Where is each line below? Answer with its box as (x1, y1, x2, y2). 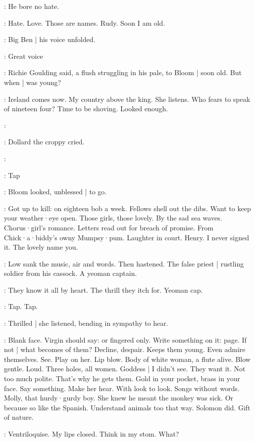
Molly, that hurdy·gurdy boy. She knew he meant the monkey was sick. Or (4, 393, 234, 403)
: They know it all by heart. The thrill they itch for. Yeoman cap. (4, 284, 203, 295)
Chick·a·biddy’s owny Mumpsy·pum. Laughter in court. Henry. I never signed (4, 232, 249, 242)
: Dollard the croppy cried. (4, 136, 85, 147)
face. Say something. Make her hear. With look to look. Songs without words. (4, 383, 240, 393)
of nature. (4, 412, 34, 422)
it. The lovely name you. (4, 242, 78, 252)
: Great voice (4, 50, 43, 61)
